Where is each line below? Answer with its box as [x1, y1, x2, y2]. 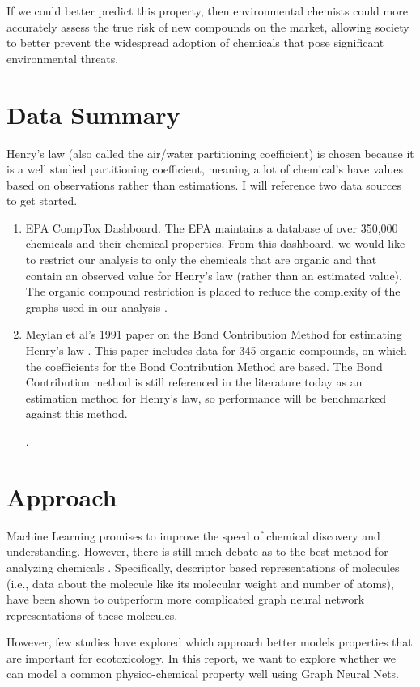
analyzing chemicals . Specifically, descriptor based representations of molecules [6, 558, 400, 575]
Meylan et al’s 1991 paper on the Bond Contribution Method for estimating [25, 326, 402, 343]
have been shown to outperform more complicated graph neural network [6, 591, 365, 608]
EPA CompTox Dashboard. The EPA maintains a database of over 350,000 [25, 219, 398, 236]
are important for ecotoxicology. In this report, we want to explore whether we [6, 649, 396, 666]
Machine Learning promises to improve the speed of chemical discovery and [6, 527, 380, 544]
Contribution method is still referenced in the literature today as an [25, 373, 363, 390]
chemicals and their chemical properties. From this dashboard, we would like [25, 235, 405, 252]
